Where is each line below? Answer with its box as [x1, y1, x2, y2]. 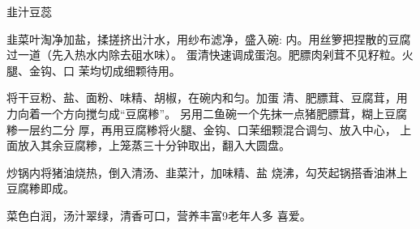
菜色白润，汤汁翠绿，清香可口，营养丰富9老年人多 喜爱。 [6, 206, 311, 223]
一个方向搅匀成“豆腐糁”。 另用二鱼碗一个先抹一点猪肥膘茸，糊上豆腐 [40, 104, 407, 121]
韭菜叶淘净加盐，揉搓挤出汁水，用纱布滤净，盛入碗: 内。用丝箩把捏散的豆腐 [6, 30, 411, 47]
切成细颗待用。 [101, 61, 181, 78]
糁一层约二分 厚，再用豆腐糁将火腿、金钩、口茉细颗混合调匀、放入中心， [6, 121, 396, 138]
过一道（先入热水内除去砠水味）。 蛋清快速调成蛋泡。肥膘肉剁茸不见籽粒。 [6, 46, 402, 63]
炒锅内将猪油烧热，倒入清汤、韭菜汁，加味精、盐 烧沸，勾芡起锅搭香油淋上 [6, 163, 408, 180]
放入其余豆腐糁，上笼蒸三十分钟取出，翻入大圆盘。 [17, 137, 290, 154]
